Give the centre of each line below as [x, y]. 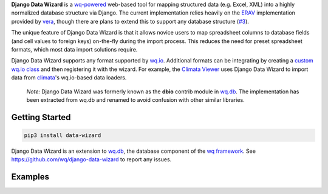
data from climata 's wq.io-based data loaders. [69, 78]
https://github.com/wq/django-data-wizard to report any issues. [91, 159]
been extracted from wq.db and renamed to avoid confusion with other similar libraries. [136, 99]
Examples [30, 177]
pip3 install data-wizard [63, 135]
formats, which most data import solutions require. [74, 49]
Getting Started [41, 117]
